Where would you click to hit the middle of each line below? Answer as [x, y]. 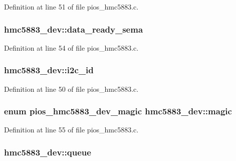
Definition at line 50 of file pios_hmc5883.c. [71, 89]
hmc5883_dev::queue [48, 152]
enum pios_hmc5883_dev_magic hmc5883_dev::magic [118, 111]
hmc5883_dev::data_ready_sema [74, 29]
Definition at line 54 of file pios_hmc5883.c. [71, 47]
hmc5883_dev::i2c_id [49, 70]
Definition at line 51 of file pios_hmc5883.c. [71, 7]
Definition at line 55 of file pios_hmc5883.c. [71, 130]
